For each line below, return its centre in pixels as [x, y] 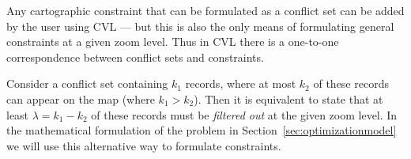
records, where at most [241, 83]
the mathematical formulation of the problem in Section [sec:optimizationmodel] [202, 130]
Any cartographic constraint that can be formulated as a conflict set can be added [205, 10]
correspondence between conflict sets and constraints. [135, 57]
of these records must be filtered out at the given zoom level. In [244, 114]
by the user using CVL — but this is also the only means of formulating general [200, 26]
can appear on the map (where [81, 98]
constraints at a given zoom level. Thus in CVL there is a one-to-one [173, 42]
